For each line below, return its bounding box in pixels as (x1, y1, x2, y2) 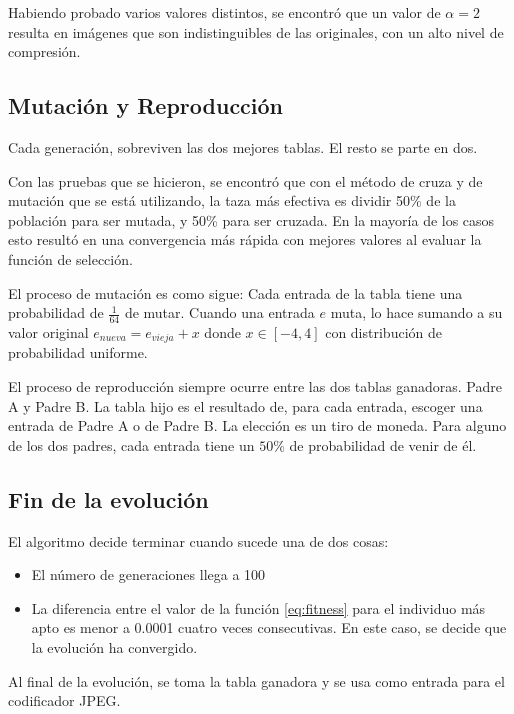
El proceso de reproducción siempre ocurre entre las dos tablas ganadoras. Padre (8, 376, 502, 397)
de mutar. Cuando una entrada (124, 302, 315, 323)
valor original (8, 321, 89, 342)
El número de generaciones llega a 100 (31, 564, 266, 585)
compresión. (8, 41, 81, 62)
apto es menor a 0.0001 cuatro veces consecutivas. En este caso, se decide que (31, 617, 507, 638)
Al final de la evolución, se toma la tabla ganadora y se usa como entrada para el (8, 670, 505, 691)
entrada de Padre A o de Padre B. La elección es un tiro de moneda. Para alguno (8, 415, 507, 436)
